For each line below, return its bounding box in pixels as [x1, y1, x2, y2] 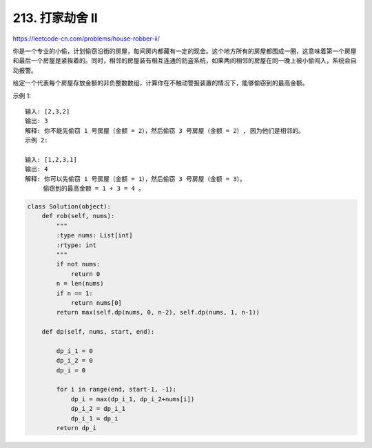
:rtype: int [56, 241, 96, 249]
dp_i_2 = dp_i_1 [70, 405, 126, 413]
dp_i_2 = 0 [56, 356, 93, 365]
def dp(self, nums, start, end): [41, 328, 155, 336]
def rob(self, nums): [41, 212, 115, 220]
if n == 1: [56, 289, 93, 297]
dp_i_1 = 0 [56, 347, 93, 354]
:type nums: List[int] [56, 231, 134, 239]
